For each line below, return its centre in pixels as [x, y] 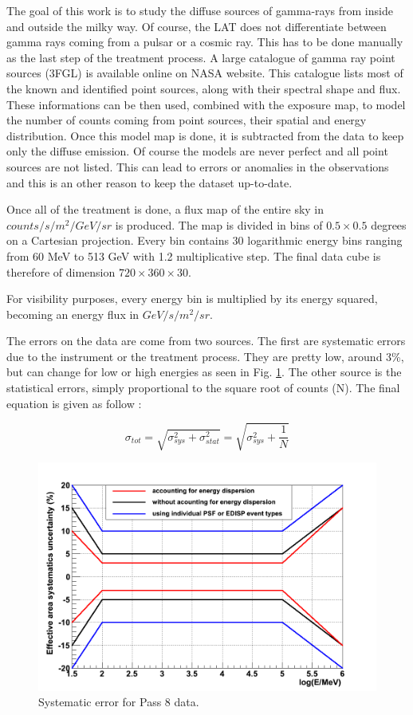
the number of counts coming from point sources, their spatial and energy [187, 120]
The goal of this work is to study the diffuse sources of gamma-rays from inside [200, 10]
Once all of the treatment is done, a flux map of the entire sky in [165, 209]
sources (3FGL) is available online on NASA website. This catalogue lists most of [205, 73]
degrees [389, 224]
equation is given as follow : [74, 403]
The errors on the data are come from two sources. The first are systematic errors [206, 341]
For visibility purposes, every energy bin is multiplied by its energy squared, [192, 299]
